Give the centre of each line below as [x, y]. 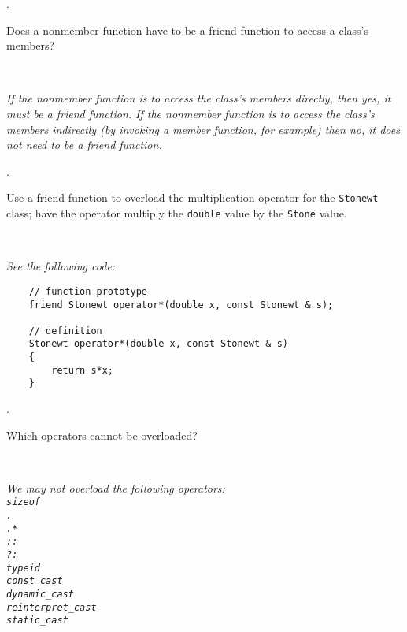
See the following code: [61, 266]
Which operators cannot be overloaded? [102, 435]
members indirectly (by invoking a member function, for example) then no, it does [203, 129]
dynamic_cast [40, 595]
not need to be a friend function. [84, 145]
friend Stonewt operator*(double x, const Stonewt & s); [181, 305]
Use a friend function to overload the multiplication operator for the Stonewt [192, 197]
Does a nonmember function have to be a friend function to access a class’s [187, 30]
